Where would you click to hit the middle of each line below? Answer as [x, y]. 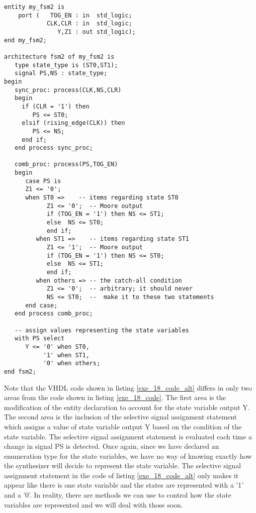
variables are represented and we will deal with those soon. [93, 504]
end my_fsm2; [25, 40]
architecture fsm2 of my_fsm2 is [59, 56]
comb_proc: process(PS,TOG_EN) [66, 164]
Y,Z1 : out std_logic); [96, 32]
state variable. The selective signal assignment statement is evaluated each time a [128, 436]
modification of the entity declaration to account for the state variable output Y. [127, 407]
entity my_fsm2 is [34, 7]
